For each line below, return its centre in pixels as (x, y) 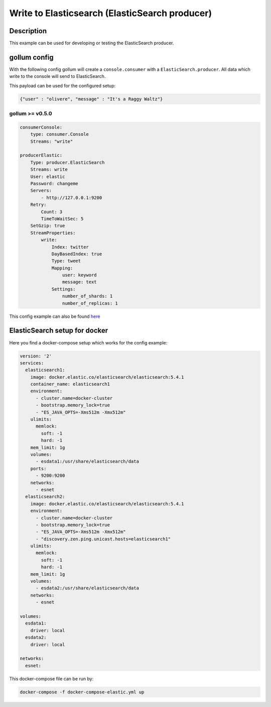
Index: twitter (70, 247)
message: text (80, 282)
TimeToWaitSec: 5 (62, 218)
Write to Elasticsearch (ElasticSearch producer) (111, 13)
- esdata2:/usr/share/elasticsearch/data (87, 588)
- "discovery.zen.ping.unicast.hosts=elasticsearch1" (103, 539)
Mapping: (62, 268)
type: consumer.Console (59, 134)
